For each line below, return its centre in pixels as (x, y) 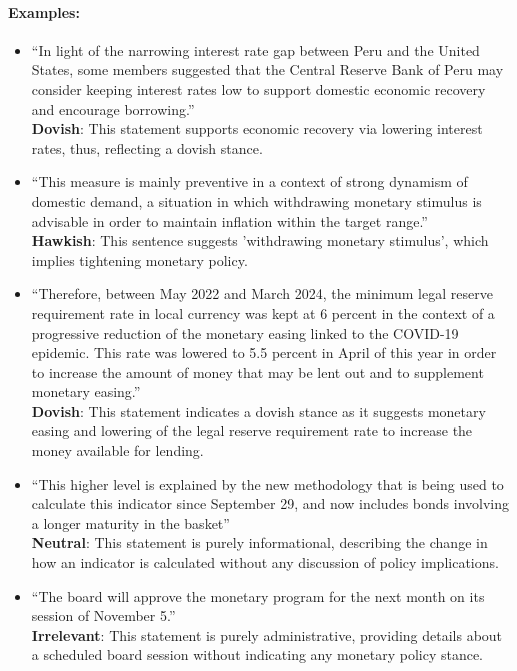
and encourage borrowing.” (113, 108)
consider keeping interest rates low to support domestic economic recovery (258, 88)
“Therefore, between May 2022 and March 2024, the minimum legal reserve (262, 293)
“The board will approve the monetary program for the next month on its (258, 595)
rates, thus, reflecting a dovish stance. (147, 147)
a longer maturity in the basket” (130, 522)
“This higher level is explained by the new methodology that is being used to (267, 483)
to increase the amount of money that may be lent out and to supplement (257, 371)
